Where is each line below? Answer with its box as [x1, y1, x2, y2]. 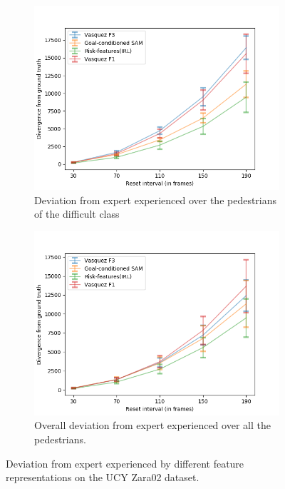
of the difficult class [34, 206, 120, 221]
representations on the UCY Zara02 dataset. [6, 470, 199, 485]
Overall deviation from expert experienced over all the [34, 418, 271, 433]
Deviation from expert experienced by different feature [6, 455, 244, 470]
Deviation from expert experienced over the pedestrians [34, 192, 277, 207]
